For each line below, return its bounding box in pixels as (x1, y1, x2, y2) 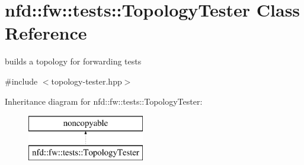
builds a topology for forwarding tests (5, 55, 142, 67)
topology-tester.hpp (51, 75, 122, 87)
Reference (5, 21, 87, 45)
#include (5, 75, 38, 87)
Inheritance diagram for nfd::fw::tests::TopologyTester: (5, 95, 203, 107)
